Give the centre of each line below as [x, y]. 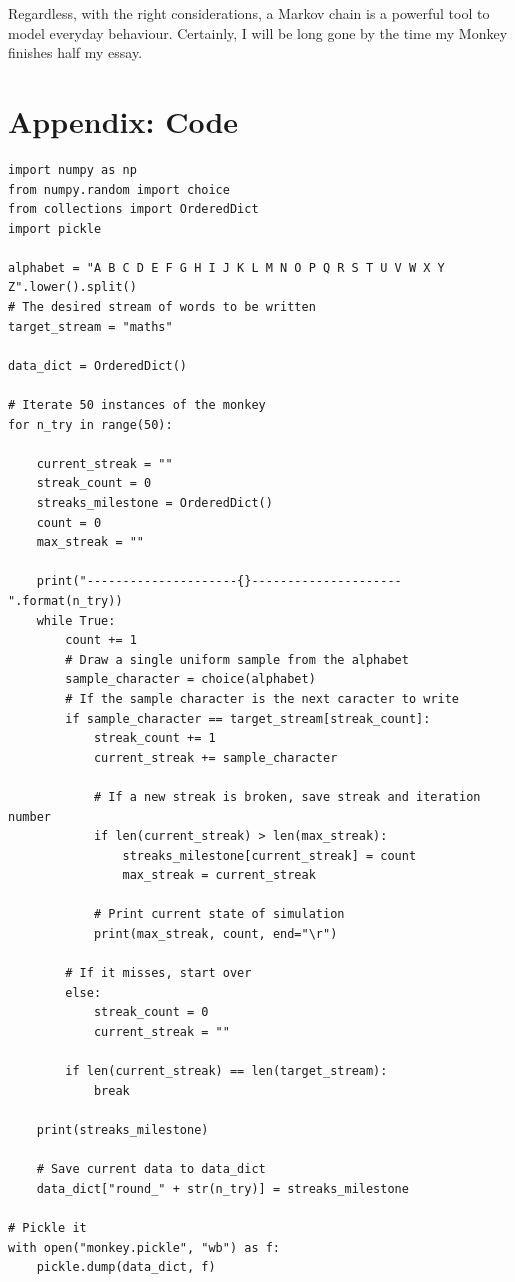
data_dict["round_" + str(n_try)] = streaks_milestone [222, 1188]
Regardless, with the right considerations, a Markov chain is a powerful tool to [249, 13]
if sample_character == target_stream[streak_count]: [248, 718]
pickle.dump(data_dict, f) [126, 1267]
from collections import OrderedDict [133, 209]
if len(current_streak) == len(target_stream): [226, 1071]
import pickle [55, 228]
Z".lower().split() [72, 287]
